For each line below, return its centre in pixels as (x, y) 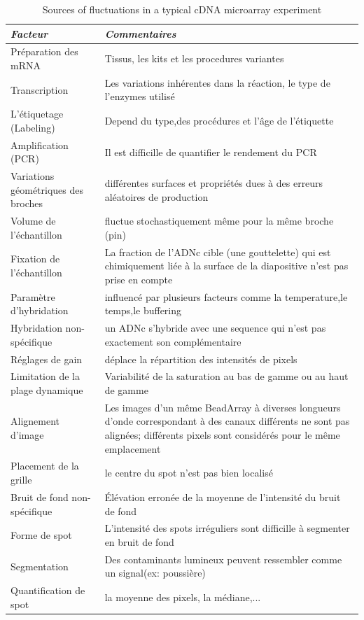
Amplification (40, 145)
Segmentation (40, 566)
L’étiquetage (37, 114)
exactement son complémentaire (173, 341)
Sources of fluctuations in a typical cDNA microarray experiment (182, 9)
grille (21, 480)
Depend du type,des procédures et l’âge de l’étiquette (219, 121)
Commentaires (140, 33)
